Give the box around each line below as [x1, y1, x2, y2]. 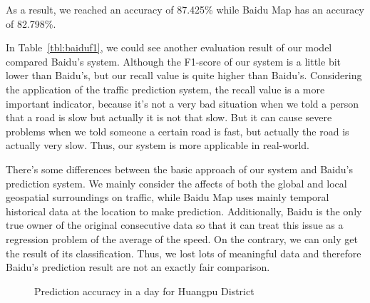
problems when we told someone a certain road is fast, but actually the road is [6, 123, 349, 138]
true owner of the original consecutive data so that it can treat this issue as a [6, 217, 344, 232]
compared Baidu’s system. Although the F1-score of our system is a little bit [6, 53, 341, 68]
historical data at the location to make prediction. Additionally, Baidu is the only [6, 203, 362, 218]
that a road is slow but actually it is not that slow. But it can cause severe [6, 110, 332, 125]
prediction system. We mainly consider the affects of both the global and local [6, 175, 347, 190]
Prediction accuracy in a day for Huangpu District [34, 283, 255, 298]
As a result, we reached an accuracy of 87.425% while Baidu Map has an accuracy [6, 2, 364, 16]
